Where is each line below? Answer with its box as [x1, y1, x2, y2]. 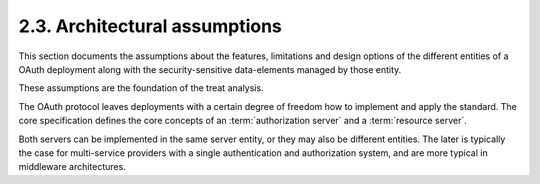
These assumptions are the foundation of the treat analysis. [18, 82, 264, 94]
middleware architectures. [18, 161, 127, 173]
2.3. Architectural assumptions [18, 15, 282, 37]
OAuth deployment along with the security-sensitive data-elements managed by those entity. [18, 63, 402, 75]
